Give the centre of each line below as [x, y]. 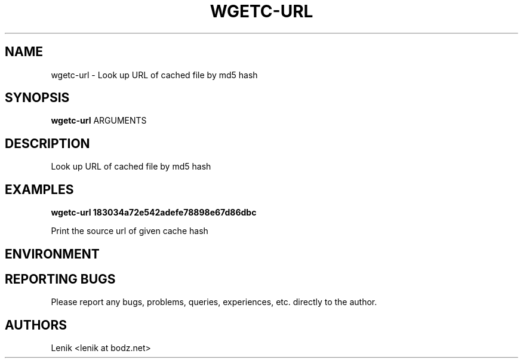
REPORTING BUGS [60, 279]
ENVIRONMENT [52, 254]
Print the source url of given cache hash [130, 231]
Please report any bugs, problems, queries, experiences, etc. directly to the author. [214, 302]
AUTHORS [36, 325]
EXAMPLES [39, 189]
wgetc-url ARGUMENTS [99, 121]
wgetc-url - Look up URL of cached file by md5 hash [154, 75]
